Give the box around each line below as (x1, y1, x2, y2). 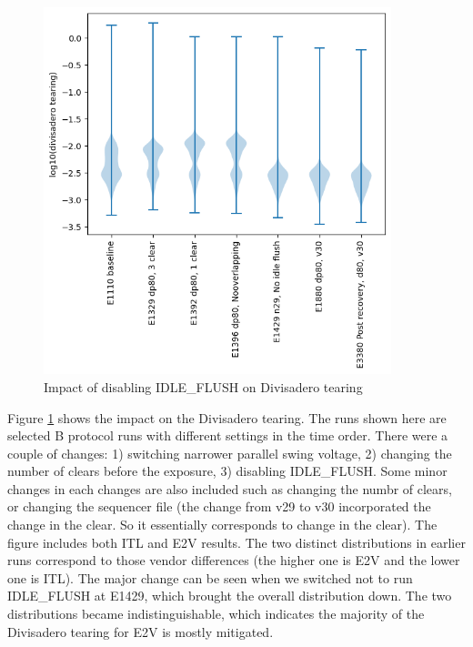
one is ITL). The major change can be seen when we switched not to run (7, 568, 413, 587)
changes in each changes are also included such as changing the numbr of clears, (7, 479, 452, 498)
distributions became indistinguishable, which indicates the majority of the (7, 604, 425, 623)
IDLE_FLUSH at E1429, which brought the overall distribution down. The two (7, 586, 452, 605)
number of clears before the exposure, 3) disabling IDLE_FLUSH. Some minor (7, 461, 448, 480)
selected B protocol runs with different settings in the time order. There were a (7, 426, 448, 445)
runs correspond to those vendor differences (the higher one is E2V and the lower (7, 551, 460, 570)
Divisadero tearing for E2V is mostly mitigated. (7, 622, 274, 641)
